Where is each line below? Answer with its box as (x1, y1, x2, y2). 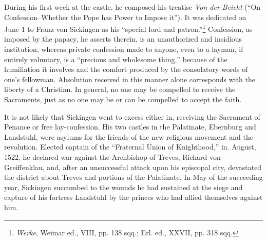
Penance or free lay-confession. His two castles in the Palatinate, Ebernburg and (4, 121, 256, 132)
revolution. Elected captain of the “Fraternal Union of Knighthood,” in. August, (4, 141, 256, 152)
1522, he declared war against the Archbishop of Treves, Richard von (4, 151, 221, 162)
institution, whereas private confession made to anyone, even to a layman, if (4, 44, 243, 54)
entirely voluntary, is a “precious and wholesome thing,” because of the (4, 53, 227, 64)
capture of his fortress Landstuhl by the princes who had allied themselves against (4, 192, 263, 202)
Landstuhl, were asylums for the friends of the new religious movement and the (4, 131, 253, 142)
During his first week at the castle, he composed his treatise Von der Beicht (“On (4, 2, 261, 12)
